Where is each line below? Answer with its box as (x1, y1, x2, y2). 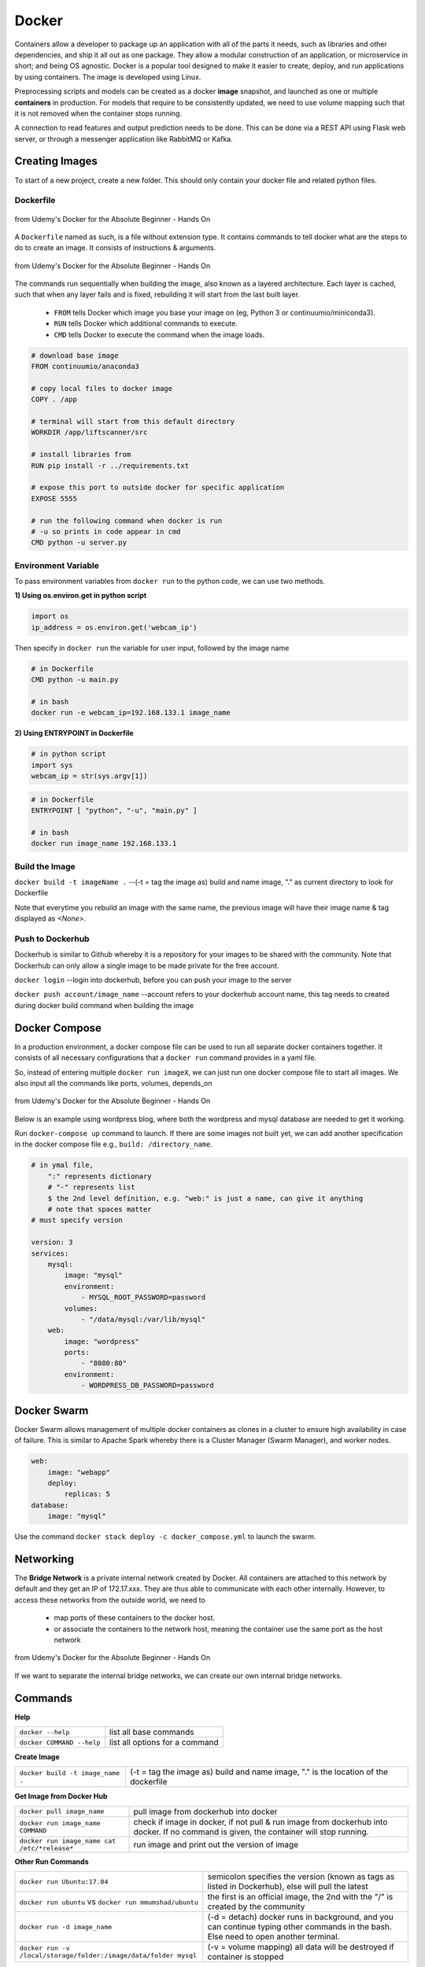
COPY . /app (31, 395, 78, 404)
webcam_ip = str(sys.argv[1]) (31, 772, 148, 781)
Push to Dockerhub (14, 933, 90, 944)
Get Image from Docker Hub (14, 1792, 108, 1801)
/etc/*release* (19, 1843, 74, 1852)
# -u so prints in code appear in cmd (31, 527, 181, 536)
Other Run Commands (14, 1857, 89, 1866)
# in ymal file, (31, 1161, 94, 1170)
